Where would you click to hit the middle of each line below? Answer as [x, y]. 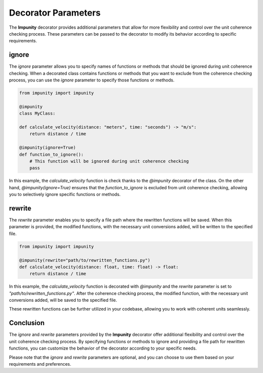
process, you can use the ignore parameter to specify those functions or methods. [92, 80]
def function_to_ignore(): [51, 154]
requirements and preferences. [40, 364]
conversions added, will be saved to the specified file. [63, 300]
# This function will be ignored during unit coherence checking [109, 161]
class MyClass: [37, 114]
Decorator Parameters [55, 13]
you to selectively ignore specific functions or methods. [65, 195]
